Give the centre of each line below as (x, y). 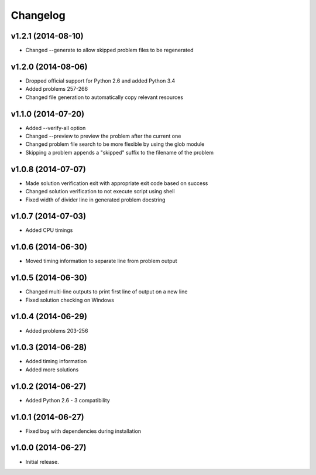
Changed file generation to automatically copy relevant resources (104, 97)
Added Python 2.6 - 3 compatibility (68, 400)
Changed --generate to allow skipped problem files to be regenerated (109, 50)
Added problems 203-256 (57, 330)
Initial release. (42, 462)
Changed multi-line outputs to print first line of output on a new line (107, 292)
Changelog (38, 15)
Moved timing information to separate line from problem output (102, 261)
